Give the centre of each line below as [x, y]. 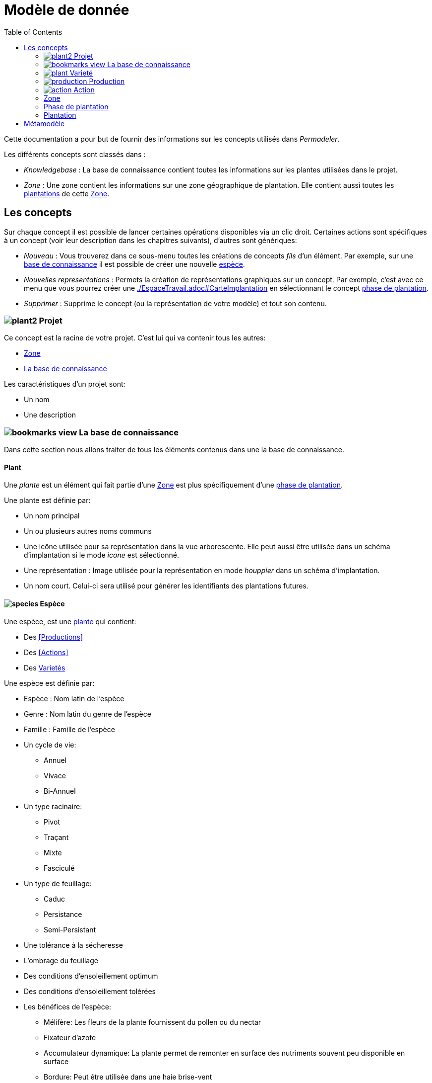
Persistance [63, 914]
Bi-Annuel [60, 791]
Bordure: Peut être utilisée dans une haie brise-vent [128, 1077]
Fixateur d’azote [70, 1037]
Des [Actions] [46, 652]
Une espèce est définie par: [49, 683]
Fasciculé [59, 868]
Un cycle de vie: [50, 745]
